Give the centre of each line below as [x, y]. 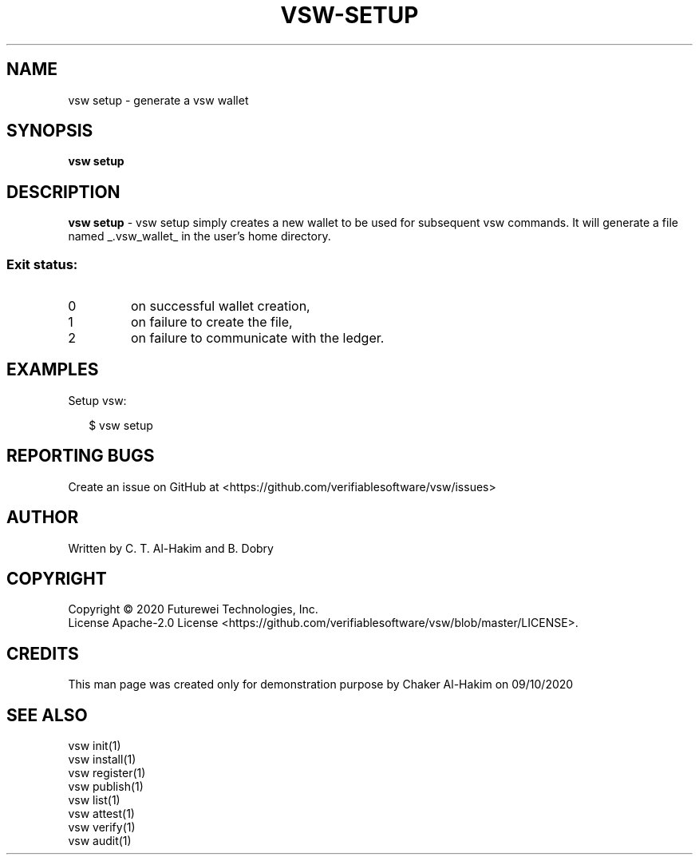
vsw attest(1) [101, 814]
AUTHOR [43, 518]
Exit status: [42, 264]
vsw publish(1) [106, 787]
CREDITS [43, 653]
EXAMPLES [53, 370]
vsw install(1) [102, 760]
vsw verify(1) [102, 827]
